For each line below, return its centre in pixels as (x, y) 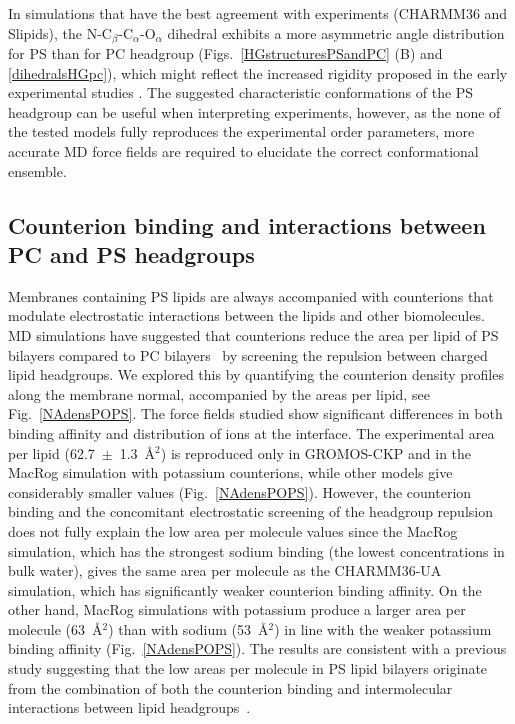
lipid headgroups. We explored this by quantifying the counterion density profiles (256, 374)
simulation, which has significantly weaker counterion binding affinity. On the (245, 589)
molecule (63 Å (55, 628)
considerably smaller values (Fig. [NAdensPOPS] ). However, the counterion (240, 491)
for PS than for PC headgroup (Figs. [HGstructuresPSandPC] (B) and (225, 53)
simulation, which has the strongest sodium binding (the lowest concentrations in (256, 550)
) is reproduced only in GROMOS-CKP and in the (316, 452)
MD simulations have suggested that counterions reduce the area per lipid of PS (253, 334)
